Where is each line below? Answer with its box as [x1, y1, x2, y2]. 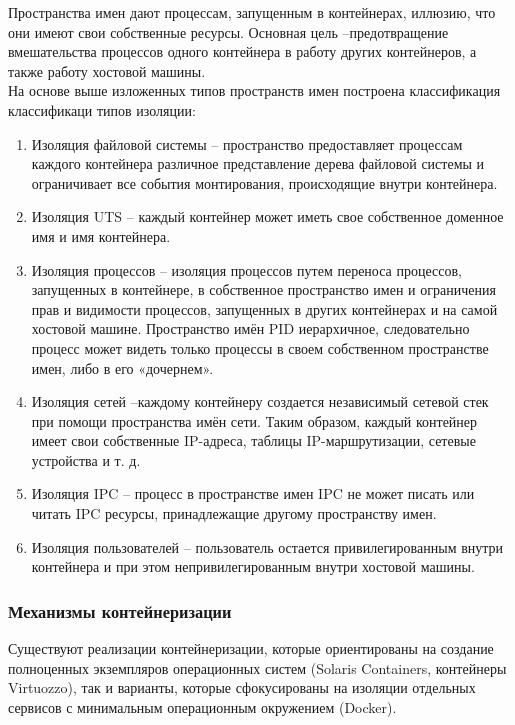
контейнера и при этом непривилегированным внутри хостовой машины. [31, 556, 475, 577]
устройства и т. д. [31, 449, 141, 470]
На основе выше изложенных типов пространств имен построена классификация [8, 80, 501, 101]
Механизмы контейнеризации [8, 598, 232, 623]
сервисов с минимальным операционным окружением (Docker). [8, 696, 397, 717]
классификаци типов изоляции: [8, 99, 196, 120]
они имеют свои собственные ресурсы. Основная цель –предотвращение [8, 21, 449, 42]
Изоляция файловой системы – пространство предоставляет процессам [31, 133, 463, 154]
